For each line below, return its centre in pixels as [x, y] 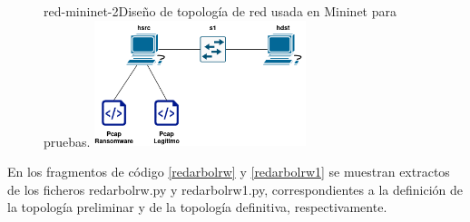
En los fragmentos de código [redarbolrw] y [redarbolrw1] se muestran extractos [229, 171]
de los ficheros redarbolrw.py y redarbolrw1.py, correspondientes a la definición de [235, 189]
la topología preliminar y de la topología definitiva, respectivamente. [197, 207]
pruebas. [67, 141]
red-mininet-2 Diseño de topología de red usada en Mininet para [220, 11]
